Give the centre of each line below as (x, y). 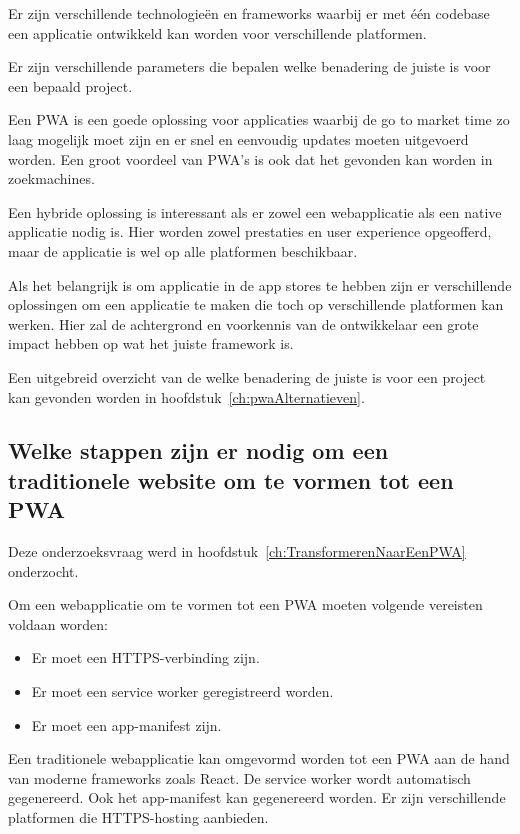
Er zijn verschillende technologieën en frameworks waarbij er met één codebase (249, 13)
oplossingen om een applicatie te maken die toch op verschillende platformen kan (256, 304)
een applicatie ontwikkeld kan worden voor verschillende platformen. (217, 32)
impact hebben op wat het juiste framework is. (151, 343)
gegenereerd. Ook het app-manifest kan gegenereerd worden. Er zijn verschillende (257, 797)
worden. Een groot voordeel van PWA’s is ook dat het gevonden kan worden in (250, 158)
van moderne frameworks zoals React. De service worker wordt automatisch (239, 777)
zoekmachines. (51, 178)
